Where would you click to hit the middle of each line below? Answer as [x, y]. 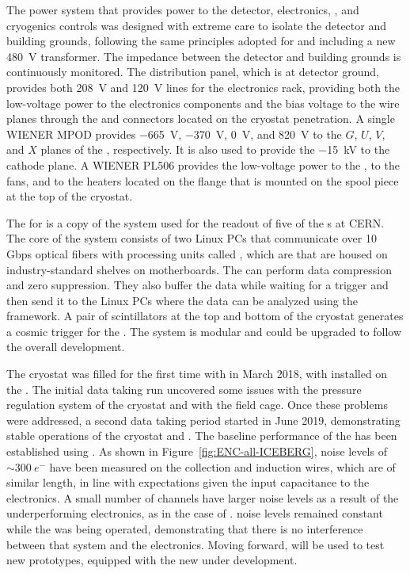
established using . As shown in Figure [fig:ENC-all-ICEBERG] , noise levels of [197, 451]
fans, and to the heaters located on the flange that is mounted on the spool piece [203, 180]
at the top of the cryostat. [70, 196]
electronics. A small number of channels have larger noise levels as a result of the [203, 497]
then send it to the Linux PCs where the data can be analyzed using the [182, 300]
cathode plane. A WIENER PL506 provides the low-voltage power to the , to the [203, 164]
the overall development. [66, 347]
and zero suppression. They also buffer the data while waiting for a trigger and [197, 285]
